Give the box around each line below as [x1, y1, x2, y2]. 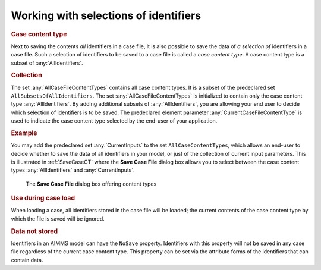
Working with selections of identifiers [11, 9, 202, 22]
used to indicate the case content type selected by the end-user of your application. [11, 117, 218, 124]
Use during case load [11, 194, 75, 202]
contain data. [11, 256, 43, 263]
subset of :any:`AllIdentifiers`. [11, 59, 83, 67]
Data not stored [11, 227, 58, 235]
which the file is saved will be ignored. [11, 215, 105, 222]
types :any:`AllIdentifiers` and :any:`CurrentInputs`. [11, 167, 135, 174]
